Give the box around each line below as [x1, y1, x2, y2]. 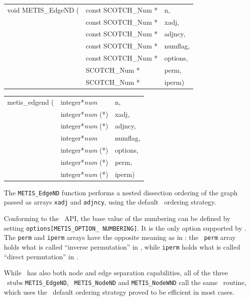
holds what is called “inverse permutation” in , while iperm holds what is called [4, 242, 240, 252]
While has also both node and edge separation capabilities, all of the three [4, 268, 228, 278]
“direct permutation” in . [4, 251, 78, 261]
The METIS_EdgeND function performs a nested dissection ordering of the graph [4, 187, 238, 197]
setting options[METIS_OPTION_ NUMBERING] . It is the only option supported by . [4, 222, 247, 233]
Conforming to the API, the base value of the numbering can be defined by [4, 213, 231, 223]
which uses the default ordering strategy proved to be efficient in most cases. [4, 286, 234, 297]
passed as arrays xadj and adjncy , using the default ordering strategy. [4, 197, 217, 207]
